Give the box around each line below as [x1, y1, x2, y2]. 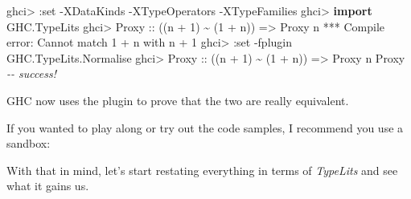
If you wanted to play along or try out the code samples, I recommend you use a [6, 119, 404, 136]
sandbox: [6, 135, 51, 152]
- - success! [6, 65, 56, 82]
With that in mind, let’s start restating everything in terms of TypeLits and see [6, 161, 398, 178]
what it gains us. [6, 177, 89, 194]
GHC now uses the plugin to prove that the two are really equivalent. [6, 91, 349, 108]
